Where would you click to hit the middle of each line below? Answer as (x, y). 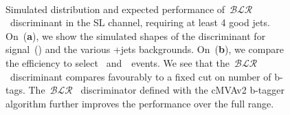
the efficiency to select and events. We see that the (118, 62)
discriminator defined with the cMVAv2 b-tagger (182, 90)
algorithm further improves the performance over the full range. (140, 103)
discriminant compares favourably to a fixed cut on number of (141, 76)
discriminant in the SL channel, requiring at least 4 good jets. (140, 22)
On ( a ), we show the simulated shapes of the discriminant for (136, 35)
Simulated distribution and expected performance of (115, 9)
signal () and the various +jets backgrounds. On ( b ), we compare (145, 49)
